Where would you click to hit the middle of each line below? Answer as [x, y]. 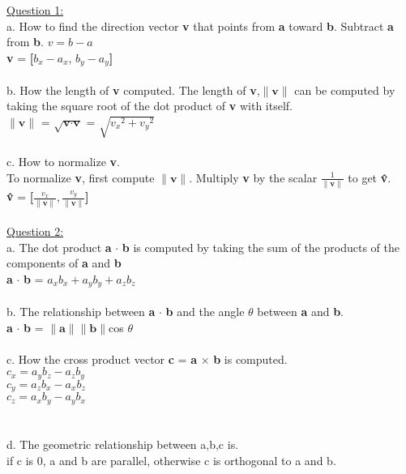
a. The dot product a [59, 247]
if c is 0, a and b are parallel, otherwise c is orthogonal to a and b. [171, 460]
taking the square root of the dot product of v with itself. [150, 106]
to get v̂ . [370, 177]
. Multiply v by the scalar [253, 177]
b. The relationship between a [81, 311]
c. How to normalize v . [63, 162]
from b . [25, 42]
